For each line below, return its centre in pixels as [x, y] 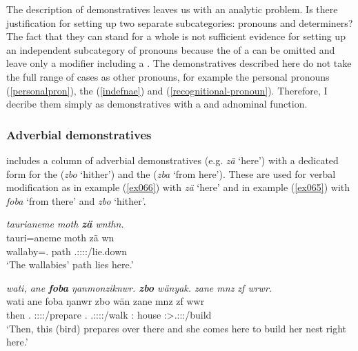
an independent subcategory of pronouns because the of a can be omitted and [171, 49]
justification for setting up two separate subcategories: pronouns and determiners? [180, 22]
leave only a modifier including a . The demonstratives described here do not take [179, 63]
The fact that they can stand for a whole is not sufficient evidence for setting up [176, 36]
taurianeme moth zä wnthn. [65, 224]
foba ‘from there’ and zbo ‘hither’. [76, 200]
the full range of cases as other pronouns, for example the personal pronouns [168, 76]
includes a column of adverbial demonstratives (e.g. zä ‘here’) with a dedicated [172, 160]
